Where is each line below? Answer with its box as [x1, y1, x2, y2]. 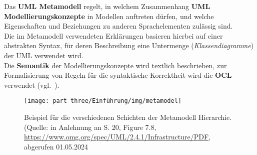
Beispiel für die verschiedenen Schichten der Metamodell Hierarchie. [24, 112, 232, 122]
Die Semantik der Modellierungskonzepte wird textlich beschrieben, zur [4, 60, 227, 70]
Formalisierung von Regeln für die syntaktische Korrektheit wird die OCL [4, 70, 232, 80]
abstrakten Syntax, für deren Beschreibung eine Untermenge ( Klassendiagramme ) [4, 40, 254, 51]
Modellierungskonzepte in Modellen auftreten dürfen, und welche [4, 11, 214, 21]
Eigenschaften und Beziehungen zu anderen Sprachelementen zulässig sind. [4, 21, 233, 31]
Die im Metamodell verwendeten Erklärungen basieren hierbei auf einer [4, 30, 223, 41]
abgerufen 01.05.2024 [24, 141, 88, 151]
